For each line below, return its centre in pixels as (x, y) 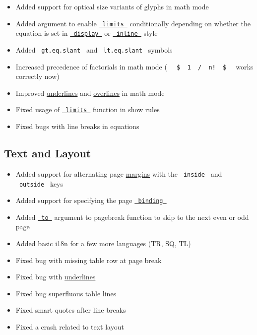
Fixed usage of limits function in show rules (88, 109)
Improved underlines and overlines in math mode (90, 93)
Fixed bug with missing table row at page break (89, 260)
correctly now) (37, 76)
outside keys (41, 183)
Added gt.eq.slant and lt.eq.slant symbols (94, 49)
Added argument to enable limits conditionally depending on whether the (133, 23)
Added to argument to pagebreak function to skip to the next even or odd (132, 217)
